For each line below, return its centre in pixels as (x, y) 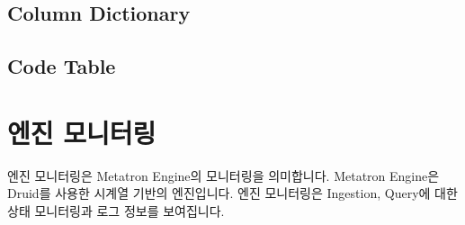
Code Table (62, 66)
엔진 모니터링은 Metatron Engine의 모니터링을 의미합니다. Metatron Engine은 (224, 175)
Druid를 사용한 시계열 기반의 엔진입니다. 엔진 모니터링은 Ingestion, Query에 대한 (232, 193)
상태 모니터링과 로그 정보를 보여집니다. (116, 210)
